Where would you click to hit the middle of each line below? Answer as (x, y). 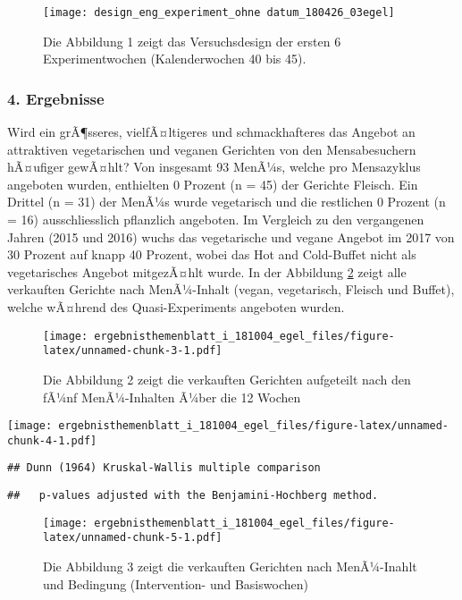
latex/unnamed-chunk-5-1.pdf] (133, 538)
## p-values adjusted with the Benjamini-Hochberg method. (193, 496)
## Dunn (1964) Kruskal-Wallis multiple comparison (164, 468)
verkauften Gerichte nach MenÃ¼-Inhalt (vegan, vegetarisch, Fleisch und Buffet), (231, 289)
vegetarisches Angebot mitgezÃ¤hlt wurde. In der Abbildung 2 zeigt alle (207, 271)
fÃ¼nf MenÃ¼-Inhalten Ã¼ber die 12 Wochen (172, 397)
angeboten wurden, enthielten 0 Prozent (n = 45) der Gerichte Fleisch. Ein (213, 184)
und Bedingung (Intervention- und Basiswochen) (176, 583)
